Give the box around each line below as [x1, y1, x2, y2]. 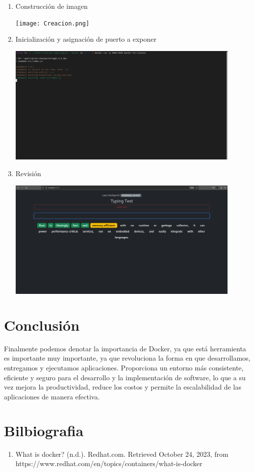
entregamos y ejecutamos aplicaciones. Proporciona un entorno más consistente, [4, 363, 244, 373]
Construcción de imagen [15, 1, 88, 11]
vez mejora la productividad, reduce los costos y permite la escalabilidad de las [4, 382, 241, 392]
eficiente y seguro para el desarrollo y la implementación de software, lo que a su [4, 372, 246, 382]
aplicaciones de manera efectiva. [4, 391, 100, 401]
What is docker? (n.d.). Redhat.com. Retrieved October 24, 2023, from [15, 448, 229, 459]
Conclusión [4, 315, 80, 335]
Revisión [15, 168, 41, 178]
